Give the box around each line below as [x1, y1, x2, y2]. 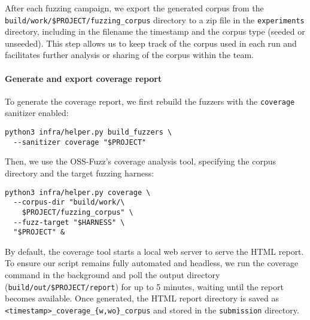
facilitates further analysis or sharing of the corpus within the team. [5, 48, 254, 61]
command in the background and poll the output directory [5, 269, 220, 281]
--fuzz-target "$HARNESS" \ [13, 218, 125, 227]
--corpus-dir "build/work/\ [13, 198, 125, 207]
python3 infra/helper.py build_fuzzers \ [5, 128, 172, 137]
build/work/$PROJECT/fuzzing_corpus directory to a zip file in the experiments [5, 13, 305, 26]
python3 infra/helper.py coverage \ [5, 188, 151, 197]
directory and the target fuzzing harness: [5, 166, 154, 179]
